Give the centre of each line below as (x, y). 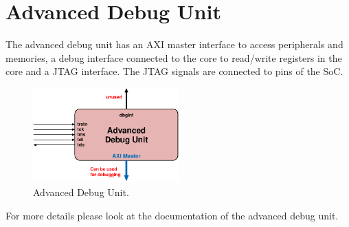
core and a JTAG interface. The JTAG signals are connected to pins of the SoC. (174, 71)
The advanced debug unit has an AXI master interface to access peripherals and (174, 44)
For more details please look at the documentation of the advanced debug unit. (172, 215)
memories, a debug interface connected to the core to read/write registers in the (174, 57)
